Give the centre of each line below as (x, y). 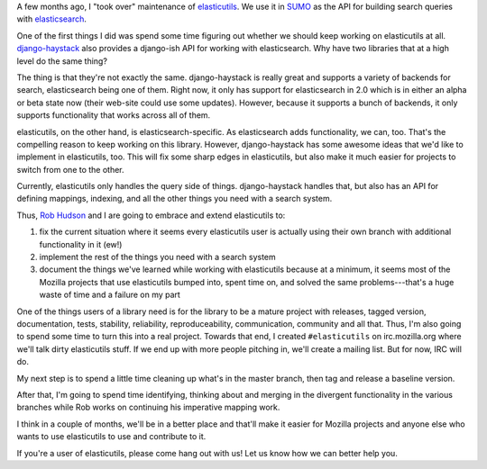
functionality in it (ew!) (81, 244)
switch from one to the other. (71, 169)
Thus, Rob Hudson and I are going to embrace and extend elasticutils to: (151, 215)
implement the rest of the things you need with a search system (158, 257)
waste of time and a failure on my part (110, 295)
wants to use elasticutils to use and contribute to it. (111, 437)
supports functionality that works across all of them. (114, 115)
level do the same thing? (62, 61)
